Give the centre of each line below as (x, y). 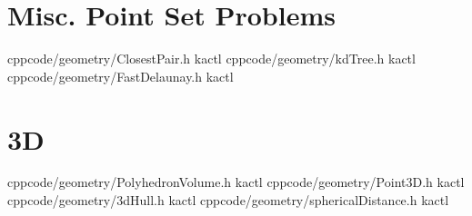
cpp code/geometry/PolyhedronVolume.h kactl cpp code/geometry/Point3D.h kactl (236, 182)
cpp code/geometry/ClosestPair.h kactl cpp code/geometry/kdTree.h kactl (211, 59)
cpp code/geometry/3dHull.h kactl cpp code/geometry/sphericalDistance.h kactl (228, 200)
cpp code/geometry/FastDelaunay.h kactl (121, 76)
